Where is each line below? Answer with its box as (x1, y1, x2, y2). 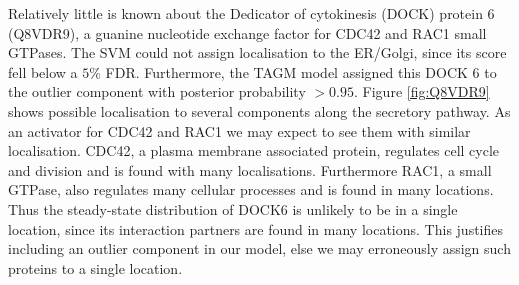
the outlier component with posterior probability (8, 81, 306, 102)
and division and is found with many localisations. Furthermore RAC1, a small (8, 159, 492, 180)
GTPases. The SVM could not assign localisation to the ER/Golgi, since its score (8, 42, 507, 63)
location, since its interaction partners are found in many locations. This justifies (8, 218, 503, 239)
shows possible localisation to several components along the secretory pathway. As (8, 100, 511, 121)
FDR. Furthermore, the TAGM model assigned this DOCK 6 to (105, 61, 497, 82)
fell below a (8, 61, 78, 82)
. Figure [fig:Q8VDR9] (354, 81, 490, 102)
